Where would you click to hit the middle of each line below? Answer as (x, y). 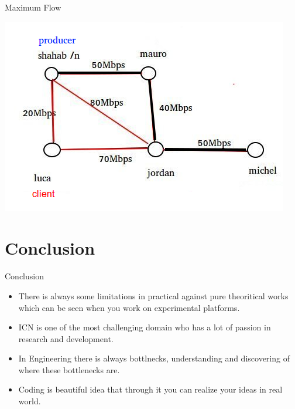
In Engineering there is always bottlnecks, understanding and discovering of (154, 358)
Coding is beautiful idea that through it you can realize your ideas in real (150, 389)
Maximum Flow (33, 7)
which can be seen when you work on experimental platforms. (129, 307)
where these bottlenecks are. (69, 369)
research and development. (66, 338)
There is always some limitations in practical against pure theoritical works (153, 295)
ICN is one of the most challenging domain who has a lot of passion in (145, 327)
